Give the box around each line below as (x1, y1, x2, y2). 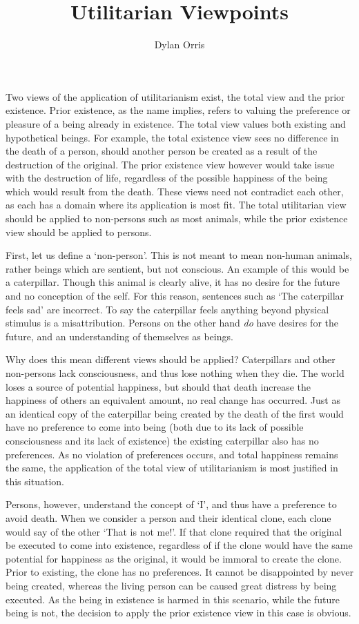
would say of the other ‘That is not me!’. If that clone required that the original (6, 524, 342, 538)
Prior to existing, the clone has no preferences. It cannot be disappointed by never (6, 565, 353, 579)
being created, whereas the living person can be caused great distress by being (6, 578, 337, 592)
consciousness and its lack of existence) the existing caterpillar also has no (6, 433, 319, 447)
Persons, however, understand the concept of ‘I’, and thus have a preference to (6, 497, 337, 511)
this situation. (6, 474, 64, 488)
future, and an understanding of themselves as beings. (6, 329, 233, 343)
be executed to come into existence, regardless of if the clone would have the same (6, 538, 353, 552)
